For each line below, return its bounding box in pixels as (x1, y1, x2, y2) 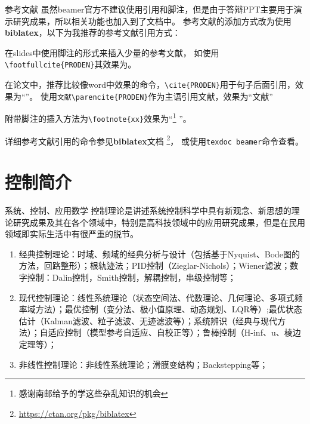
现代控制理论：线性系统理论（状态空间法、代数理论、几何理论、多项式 (18, 291, 294, 303)
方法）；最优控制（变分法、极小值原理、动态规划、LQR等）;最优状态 (35, 303, 302, 315)
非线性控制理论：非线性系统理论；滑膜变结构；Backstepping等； (18, 358, 268, 370)
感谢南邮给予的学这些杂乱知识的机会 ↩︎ (18, 387, 168, 400)
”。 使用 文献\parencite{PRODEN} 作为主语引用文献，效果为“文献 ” (25, 90, 273, 102)
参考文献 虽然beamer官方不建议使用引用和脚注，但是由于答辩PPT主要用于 (5, 3, 294, 15)
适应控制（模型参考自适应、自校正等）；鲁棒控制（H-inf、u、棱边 (48, 326, 301, 339)
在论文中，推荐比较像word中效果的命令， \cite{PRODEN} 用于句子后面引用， (5, 78, 296, 91)
